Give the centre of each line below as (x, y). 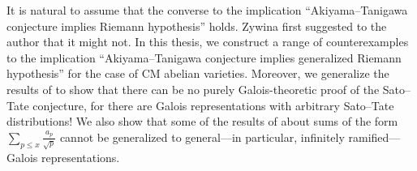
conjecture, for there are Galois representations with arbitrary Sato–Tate (213, 105)
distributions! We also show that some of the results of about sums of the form (202, 121)
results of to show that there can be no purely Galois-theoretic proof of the (193, 89)
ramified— (374, 137)
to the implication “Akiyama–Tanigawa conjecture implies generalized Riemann (204, 57)
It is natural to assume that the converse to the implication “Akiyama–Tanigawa (207, 10)
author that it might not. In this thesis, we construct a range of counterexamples (208, 42)
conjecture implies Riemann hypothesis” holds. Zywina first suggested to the (197, 26)
